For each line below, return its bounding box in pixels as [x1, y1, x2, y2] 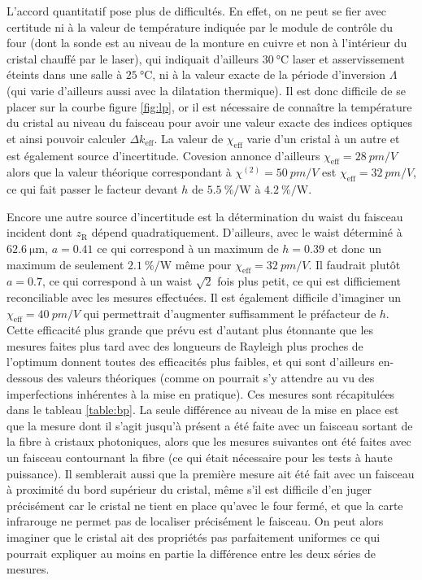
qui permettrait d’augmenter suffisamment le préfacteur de [83, 304, 376, 321]
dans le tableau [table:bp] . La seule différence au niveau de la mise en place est [7, 401, 399, 418]
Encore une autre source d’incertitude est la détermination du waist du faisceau [7, 207, 403, 225]
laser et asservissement [292, 50, 405, 67]
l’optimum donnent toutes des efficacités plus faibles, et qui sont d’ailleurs [7, 353, 375, 370]
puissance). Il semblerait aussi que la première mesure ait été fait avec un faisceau [7, 464, 415, 482]
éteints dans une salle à [7, 66, 123, 83]
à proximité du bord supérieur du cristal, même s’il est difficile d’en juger [7, 481, 372, 498]
